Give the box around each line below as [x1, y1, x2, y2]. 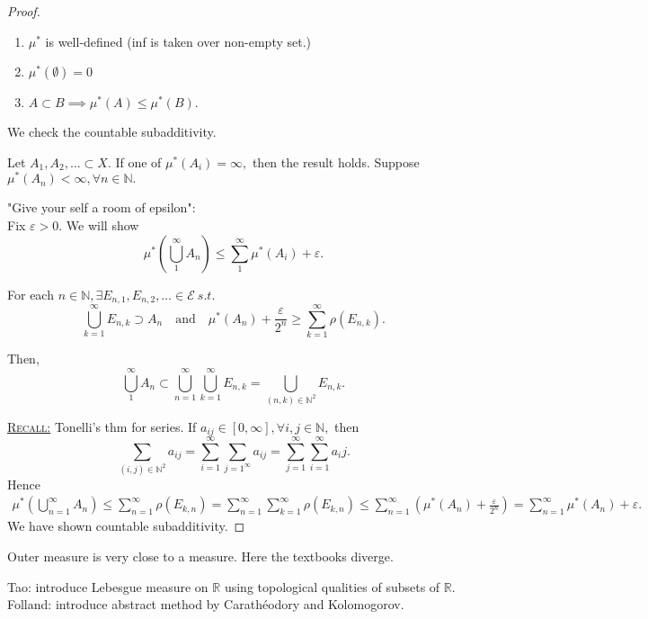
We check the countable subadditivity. [7, 122, 217, 141]
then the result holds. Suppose [252, 152, 420, 171]
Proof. [7, 2, 40, 20]
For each [7, 284, 54, 303]
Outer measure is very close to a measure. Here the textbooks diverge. [7, 546, 394, 565]
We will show [66, 216, 139, 235]
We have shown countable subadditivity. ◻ [7, 516, 245, 535]
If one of [115, 152, 162, 171]
